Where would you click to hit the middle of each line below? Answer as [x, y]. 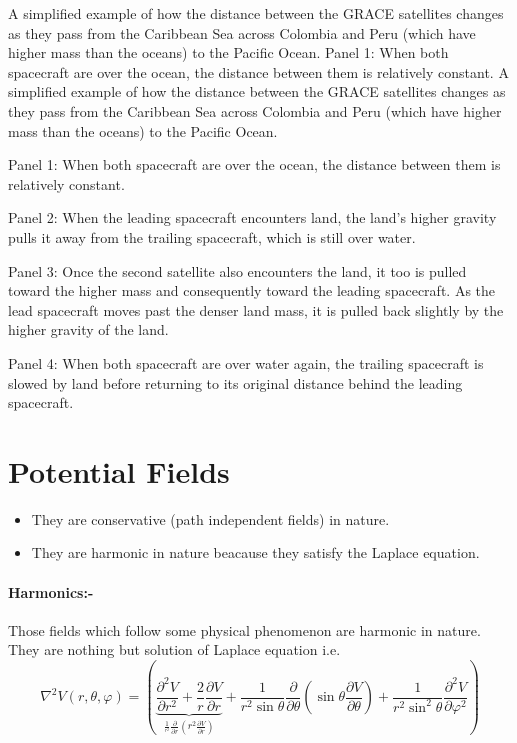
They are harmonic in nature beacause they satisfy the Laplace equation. [255, 552]
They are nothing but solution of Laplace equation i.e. [174, 649]
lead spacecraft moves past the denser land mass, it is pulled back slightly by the [256, 309]
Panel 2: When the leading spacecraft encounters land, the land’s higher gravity [252, 217]
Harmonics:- [51, 591]
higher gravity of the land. [88, 329]
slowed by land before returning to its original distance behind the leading [235, 382]
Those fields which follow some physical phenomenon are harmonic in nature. [244, 629]
